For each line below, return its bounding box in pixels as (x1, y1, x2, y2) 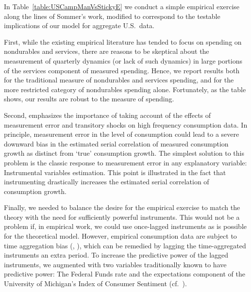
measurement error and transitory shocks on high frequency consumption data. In (4, 119, 248, 130)
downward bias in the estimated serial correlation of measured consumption (4, 138, 229, 148)
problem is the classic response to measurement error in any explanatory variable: (4, 157, 247, 167)
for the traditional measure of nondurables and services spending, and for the (4, 75, 234, 85)
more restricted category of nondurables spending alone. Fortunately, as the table (4, 84, 246, 94)
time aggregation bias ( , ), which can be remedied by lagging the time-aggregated (4, 240, 246, 250)
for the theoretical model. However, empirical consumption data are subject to (4, 231, 237, 241)
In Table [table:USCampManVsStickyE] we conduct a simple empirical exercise (4, 1, 240, 11)
